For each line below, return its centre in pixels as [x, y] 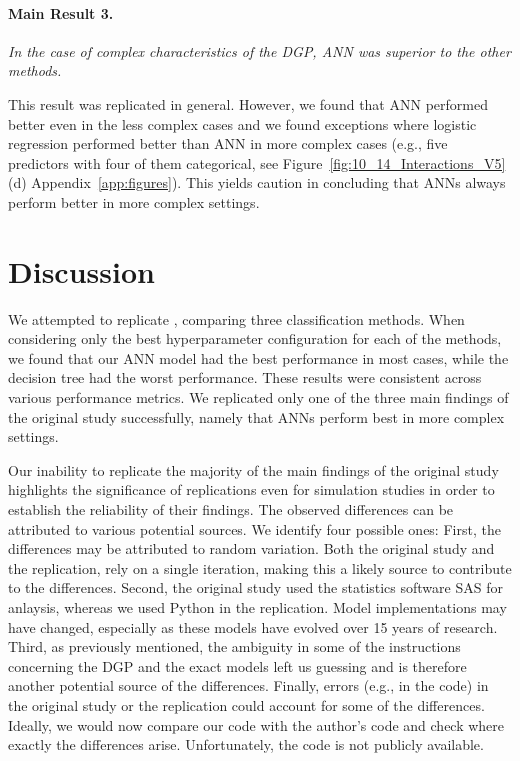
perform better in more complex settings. [134, 201]
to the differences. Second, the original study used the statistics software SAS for [255, 587]
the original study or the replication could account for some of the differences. [246, 704]
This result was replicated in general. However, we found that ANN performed [248, 103]
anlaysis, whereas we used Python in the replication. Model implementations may [257, 606]
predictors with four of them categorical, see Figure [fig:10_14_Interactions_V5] [257, 162]
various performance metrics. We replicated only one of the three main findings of [258, 397]
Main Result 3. [61, 12]
